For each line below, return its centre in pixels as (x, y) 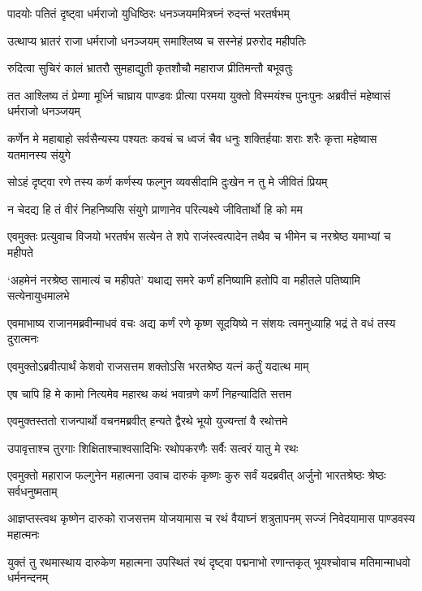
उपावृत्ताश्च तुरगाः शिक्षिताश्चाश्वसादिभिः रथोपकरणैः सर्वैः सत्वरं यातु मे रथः (153, 448)
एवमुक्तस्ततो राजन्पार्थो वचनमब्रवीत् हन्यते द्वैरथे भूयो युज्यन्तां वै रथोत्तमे (148, 421)
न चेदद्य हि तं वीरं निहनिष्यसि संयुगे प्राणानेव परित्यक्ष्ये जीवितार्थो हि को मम (155, 209)
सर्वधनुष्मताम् (32, 491)
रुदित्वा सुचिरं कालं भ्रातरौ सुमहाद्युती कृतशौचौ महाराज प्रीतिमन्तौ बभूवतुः (150, 68)
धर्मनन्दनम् (28, 578)
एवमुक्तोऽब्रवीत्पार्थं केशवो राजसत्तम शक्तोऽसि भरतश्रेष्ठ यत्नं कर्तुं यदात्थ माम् (158, 365)
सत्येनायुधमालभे (39, 295)
